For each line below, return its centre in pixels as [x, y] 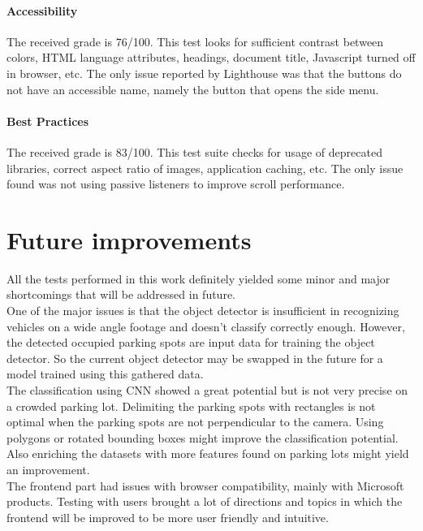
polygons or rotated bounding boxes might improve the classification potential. [203, 437]
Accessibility [42, 10]
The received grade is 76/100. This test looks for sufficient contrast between [195, 41]
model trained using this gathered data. [105, 374]
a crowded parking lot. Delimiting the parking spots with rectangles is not [191, 406]
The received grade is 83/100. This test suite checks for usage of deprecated [194, 151]
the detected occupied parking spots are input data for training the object [191, 342]
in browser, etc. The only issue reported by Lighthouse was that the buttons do [204, 73]
